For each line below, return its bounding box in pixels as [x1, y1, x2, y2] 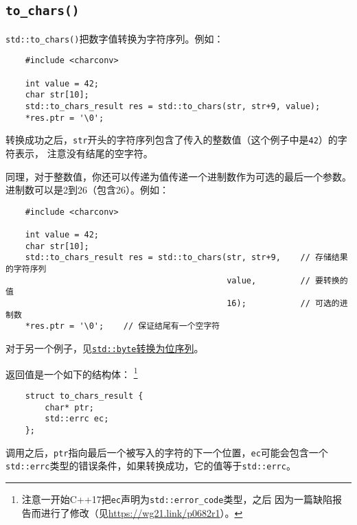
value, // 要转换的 [227, 275, 348, 285]
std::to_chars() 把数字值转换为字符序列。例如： [5, 31, 224, 45]
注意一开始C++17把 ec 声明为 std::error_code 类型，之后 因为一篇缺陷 [21, 491, 333, 506]
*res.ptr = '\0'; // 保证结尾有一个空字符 [25, 321, 220, 331]
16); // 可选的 [227, 299, 340, 309]
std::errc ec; [45, 414, 109, 424]
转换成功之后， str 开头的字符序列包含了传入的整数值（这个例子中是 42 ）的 [5, 132, 338, 147]
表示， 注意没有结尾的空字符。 [14, 146, 153, 161]
